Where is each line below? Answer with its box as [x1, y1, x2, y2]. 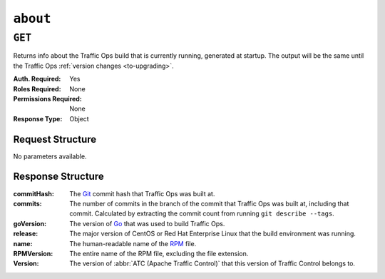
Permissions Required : [13, 94, 82, 103]
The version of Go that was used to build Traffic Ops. [69, 219, 225, 228]
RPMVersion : [13, 249, 53, 258]
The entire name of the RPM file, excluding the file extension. [69, 249, 249, 258]
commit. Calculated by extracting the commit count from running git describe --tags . [69, 209, 334, 218]
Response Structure [13, 171, 104, 183]
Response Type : [13, 114, 63, 123]
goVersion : [13, 219, 46, 228]
